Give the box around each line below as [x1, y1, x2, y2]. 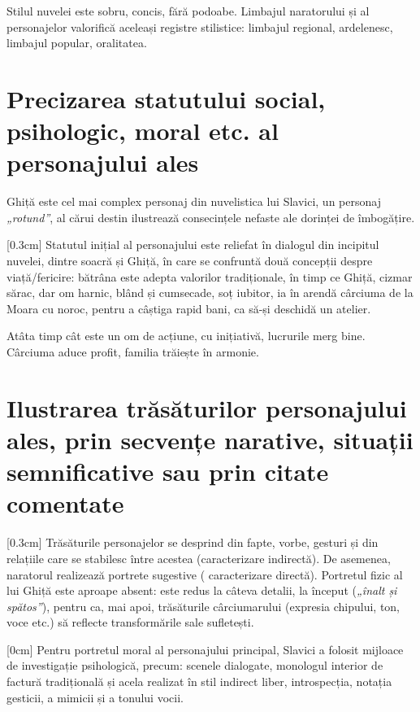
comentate [6, 487, 124, 520]
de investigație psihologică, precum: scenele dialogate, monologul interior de [6, 657, 383, 674]
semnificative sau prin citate [6, 455, 329, 488]
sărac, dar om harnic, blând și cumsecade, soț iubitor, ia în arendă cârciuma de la [6, 284, 414, 301]
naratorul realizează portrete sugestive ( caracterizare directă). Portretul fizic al [6, 566, 403, 583]
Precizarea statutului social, [6, 81, 326, 115]
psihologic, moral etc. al [6, 114, 279, 147]
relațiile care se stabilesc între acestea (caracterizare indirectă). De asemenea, [6, 549, 391, 566]
